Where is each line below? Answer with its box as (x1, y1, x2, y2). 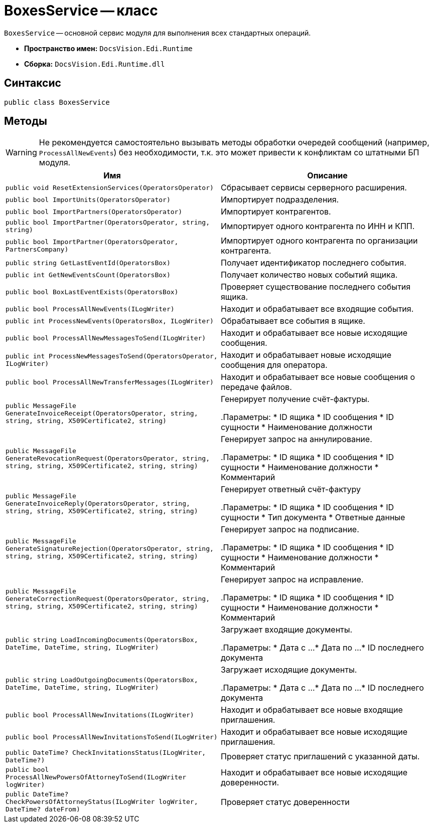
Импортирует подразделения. (221, 194, 339, 205)
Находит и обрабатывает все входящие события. (221, 304, 414, 314)
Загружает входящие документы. (221, 625, 353, 635)
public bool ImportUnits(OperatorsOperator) (6, 195, 171, 203)
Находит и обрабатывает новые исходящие (221, 350, 391, 360)
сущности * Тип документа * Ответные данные (221, 512, 405, 523)
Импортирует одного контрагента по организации (221, 236, 418, 246)
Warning (6, 147, 37, 158)
